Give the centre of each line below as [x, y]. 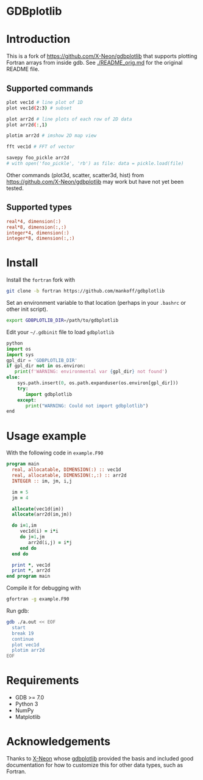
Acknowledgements [59, 742]
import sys [20, 355]
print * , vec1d [31, 565]
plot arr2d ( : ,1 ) [27, 125]
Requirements [43, 681]
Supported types [39, 207]
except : [27, 400]
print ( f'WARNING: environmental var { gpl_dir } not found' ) [91, 372]
